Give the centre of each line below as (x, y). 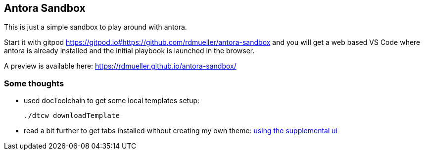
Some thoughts (34, 83)
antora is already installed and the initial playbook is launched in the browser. (129, 51)
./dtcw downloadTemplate (72, 116)
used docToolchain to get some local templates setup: (112, 101)
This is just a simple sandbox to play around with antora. (95, 27)
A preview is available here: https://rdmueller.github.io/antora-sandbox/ (120, 66)
